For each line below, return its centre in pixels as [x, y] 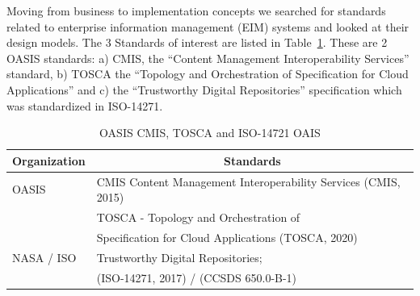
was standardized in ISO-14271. [85, 105]
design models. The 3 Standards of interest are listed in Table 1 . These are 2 [197, 42]
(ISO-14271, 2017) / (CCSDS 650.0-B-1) [197, 277]
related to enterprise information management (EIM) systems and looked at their [208, 26]
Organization [49, 160]
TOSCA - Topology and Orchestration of [198, 217]
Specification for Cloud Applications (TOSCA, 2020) [227, 237]
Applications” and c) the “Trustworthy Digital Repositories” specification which [204, 89]
